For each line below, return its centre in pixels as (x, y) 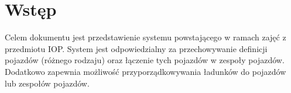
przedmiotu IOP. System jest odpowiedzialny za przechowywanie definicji (136, 48)
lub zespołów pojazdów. (47, 83)
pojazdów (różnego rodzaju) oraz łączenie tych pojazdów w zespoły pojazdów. (145, 60)
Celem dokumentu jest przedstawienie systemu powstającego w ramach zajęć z (145, 37)
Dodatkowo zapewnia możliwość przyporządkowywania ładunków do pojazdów (145, 71)
